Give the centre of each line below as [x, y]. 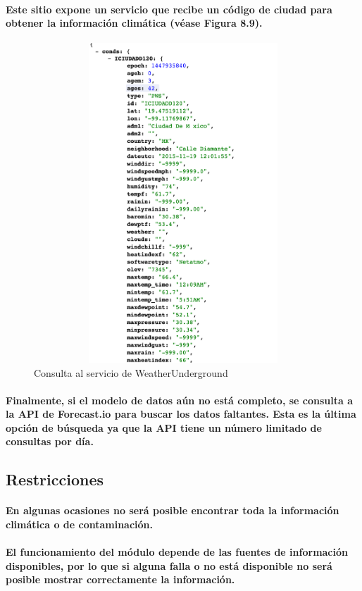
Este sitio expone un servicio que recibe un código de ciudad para [169, 9]
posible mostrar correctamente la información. [120, 579]
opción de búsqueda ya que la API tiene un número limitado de [164, 427]
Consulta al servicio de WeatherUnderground [131, 372]
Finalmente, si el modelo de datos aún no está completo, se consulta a [180, 400]
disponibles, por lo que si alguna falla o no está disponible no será [169, 565]
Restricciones [55, 479]
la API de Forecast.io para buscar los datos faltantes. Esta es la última [181, 414]
